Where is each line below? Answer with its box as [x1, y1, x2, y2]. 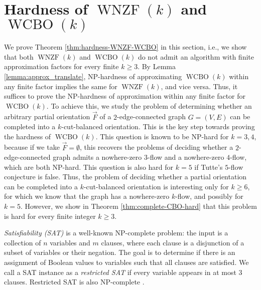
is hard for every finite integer [4, 210, 96, 221]
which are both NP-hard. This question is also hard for [4, 161, 174, 172]
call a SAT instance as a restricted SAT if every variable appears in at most [4, 266, 236, 277]
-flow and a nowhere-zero [148, 152, 224, 162]
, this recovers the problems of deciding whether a [79, 142, 233, 152]
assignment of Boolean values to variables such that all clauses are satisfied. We [4, 257, 249, 267]
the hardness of [4, 131, 51, 141]
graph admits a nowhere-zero [53, 152, 142, 162]
